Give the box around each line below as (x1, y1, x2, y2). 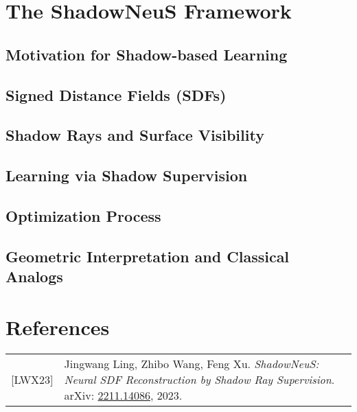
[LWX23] (11, 371, 54, 387)
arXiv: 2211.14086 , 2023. (64, 387, 183, 403)
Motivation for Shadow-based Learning (5, 43, 288, 65)
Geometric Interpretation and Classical (5, 245, 290, 266)
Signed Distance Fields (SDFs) (5, 84, 227, 105)
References (5, 312, 110, 341)
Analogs (5, 266, 63, 287)
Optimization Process (5, 205, 161, 226)
